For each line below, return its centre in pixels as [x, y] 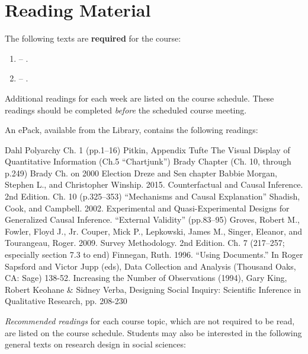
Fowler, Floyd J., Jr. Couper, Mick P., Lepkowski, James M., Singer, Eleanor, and [154, 231]
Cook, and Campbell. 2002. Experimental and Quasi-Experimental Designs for [147, 208]
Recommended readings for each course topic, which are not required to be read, [150, 321]
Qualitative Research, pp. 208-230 [66, 301]
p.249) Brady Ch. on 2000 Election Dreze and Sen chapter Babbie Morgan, [141, 173]
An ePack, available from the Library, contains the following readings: [131, 130]
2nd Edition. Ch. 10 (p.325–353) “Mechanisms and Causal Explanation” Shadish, [153, 196]
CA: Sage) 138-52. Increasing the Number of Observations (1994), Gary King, [146, 278]
